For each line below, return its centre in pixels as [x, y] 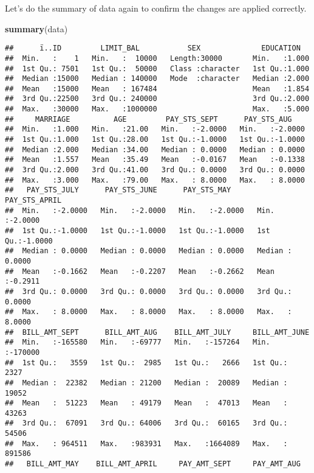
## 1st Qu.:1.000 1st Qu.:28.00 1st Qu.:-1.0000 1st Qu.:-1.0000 [155, 140]
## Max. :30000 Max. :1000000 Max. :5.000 [157, 109]
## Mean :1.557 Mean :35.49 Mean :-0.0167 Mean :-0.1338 [155, 160]
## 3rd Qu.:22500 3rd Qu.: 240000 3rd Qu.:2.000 [157, 99]
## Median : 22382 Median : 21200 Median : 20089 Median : [146, 383]
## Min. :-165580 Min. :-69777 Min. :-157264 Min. [138, 342]
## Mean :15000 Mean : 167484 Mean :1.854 [157, 89]
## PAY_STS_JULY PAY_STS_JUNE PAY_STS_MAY [118, 190]
